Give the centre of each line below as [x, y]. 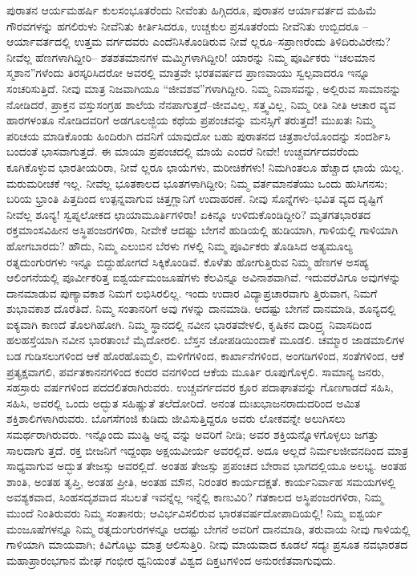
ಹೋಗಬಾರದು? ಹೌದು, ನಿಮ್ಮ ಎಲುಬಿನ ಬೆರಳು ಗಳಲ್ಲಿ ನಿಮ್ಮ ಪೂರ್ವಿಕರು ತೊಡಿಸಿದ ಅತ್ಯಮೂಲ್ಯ [180, 245]
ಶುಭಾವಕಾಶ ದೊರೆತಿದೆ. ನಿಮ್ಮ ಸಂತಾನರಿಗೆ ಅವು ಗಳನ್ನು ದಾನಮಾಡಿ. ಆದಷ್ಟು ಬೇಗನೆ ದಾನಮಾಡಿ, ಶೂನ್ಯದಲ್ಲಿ [201, 308]
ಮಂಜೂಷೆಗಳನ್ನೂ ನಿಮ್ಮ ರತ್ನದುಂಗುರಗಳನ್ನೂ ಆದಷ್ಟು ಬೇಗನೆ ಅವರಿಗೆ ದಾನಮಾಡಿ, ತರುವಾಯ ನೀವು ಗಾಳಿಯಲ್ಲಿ [208, 528]
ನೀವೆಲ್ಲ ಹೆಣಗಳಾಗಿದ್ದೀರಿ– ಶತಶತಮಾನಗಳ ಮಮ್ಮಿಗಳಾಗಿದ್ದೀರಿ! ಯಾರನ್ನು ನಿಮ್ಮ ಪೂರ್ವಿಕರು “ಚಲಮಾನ [191, 57]
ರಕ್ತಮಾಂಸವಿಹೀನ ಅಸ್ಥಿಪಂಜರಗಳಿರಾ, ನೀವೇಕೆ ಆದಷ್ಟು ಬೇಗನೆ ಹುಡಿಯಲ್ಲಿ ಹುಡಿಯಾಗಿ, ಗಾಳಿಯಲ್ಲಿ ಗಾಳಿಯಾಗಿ [202, 230]
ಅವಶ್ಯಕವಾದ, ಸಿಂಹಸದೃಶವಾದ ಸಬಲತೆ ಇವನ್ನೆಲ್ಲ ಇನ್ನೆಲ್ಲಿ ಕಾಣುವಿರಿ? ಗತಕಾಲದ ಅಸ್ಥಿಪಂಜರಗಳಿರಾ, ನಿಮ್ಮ [195, 497]
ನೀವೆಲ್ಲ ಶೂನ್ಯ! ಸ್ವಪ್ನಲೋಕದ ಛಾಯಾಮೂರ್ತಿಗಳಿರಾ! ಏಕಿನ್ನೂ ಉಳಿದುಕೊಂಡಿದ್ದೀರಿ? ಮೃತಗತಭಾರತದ [189, 214]
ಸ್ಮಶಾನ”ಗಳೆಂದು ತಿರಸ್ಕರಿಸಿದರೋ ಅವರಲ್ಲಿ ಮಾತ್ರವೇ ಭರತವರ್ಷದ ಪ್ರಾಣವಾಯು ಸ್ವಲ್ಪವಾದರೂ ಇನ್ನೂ [188, 73]
